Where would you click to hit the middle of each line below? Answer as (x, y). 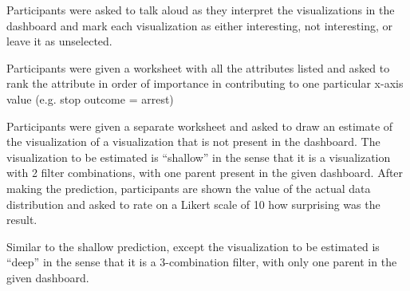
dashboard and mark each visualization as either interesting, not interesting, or (200, 25)
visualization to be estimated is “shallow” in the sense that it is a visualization (199, 157)
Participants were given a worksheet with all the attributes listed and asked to (198, 67)
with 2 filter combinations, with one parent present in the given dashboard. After (205, 173)
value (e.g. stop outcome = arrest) (90, 98)
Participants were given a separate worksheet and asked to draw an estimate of (200, 126)
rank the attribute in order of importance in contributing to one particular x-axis (205, 83)
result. (22, 220)
